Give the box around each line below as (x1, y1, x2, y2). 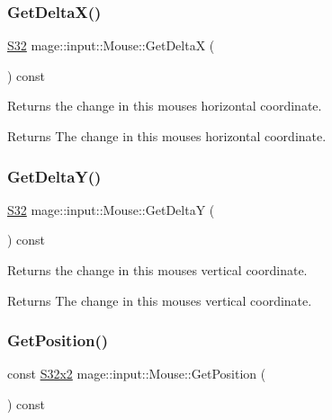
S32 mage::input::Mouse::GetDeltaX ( (7, 36, 215, 55)
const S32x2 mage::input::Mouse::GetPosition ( (7, 364, 266, 383)
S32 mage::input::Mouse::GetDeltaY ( (7, 200, 215, 219)
